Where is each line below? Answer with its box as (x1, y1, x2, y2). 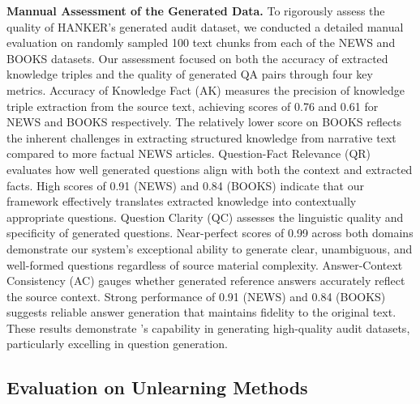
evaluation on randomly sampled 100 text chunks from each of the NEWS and (6, 34, 396, 51)
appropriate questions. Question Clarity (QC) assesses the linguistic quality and (6, 208, 404, 225)
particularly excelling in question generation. (6, 335, 228, 352)
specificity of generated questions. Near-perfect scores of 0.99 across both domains (6, 224, 414, 241)
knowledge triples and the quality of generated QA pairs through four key (6, 66, 373, 83)
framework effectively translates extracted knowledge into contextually (6, 193, 357, 210)
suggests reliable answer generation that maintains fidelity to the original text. (6, 304, 396, 321)
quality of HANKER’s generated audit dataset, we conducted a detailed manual (6, 18, 404, 35)
